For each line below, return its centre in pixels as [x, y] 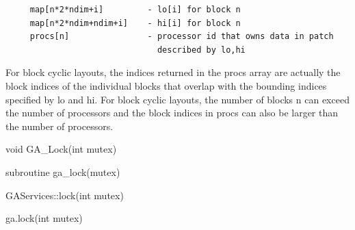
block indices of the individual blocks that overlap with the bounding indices [166, 85]
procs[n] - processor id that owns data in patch [182, 37]
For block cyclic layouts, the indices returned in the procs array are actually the [173, 72]
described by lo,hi [201, 50]
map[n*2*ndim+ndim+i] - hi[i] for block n [135, 23]
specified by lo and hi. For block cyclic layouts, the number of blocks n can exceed [177, 99]
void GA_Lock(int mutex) [61, 149]
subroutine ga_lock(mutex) [63, 171]
